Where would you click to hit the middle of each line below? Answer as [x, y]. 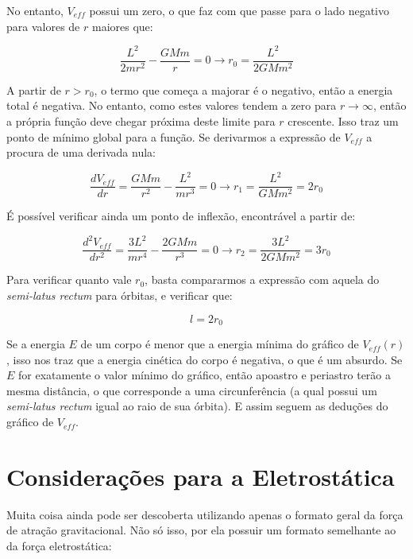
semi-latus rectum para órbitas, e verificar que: [120, 295]
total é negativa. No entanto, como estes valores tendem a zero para [172, 105]
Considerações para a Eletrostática [201, 476]
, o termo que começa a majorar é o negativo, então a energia [243, 89]
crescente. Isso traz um [343, 120]
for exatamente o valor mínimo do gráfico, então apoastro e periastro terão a [205, 375]
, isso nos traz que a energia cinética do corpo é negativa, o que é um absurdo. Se [205, 359]
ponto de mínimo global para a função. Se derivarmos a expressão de [174, 136]
